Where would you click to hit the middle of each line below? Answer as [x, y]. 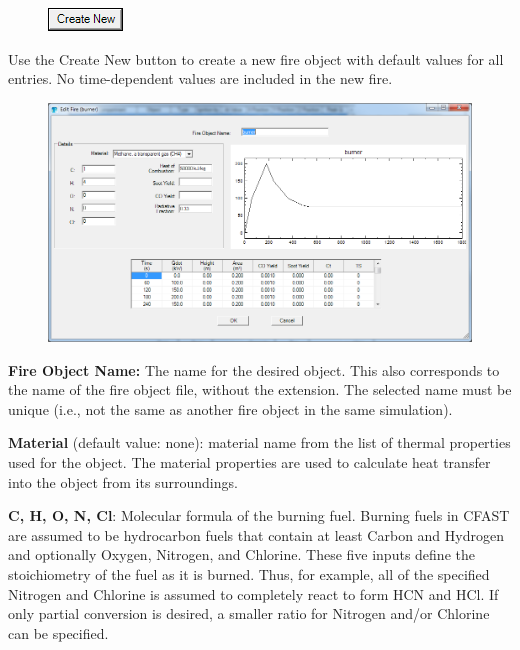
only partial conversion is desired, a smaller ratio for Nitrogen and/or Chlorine [249, 613]
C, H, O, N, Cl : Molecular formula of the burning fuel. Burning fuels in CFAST [259, 515]
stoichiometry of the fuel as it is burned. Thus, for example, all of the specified [249, 574]
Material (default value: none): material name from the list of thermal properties [259, 442]
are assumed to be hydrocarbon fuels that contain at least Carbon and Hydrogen [256, 534]
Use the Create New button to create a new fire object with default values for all [256, 58]
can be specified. [58, 632]
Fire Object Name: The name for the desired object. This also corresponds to [254, 369]
